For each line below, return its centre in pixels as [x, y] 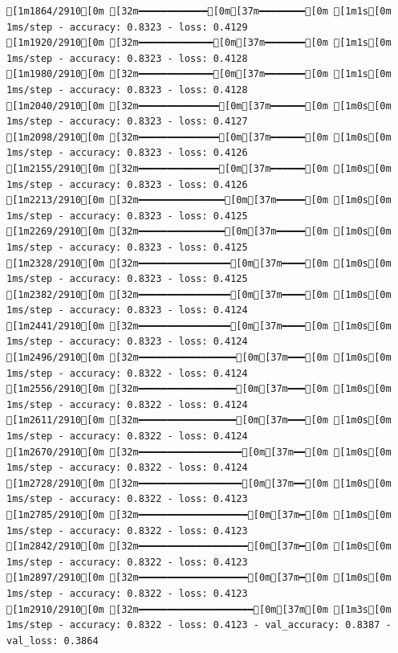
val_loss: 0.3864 [53, 641]
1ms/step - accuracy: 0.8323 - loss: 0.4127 [127, 122]
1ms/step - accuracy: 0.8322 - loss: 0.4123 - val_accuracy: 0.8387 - [199, 625]
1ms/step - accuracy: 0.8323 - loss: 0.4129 [127, 27]
